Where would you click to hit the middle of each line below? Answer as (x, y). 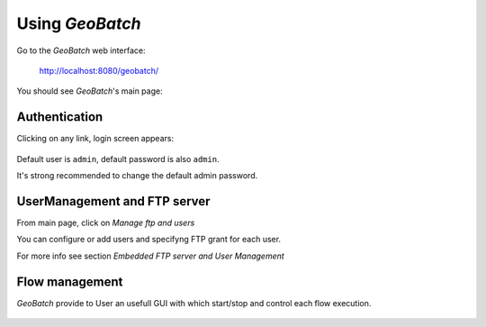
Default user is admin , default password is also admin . (118, 159)
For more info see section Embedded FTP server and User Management (151, 256)
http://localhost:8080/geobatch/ (99, 70)
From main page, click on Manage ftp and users (106, 223)
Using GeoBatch (79, 23)
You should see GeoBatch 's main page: (90, 91)
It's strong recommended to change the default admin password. (137, 176)
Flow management (70, 282)
